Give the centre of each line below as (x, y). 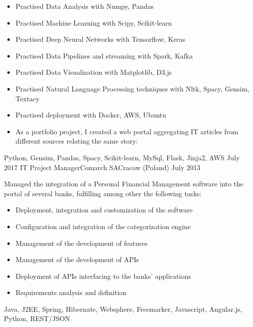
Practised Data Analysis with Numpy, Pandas (84, 6)
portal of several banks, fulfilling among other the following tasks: (103, 193)
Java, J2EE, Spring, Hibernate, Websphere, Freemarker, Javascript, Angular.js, (123, 309)
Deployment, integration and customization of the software (104, 210)
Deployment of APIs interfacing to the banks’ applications (103, 276)
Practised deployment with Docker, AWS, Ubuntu (91, 115)
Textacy (28, 98)
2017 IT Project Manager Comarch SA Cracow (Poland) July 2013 (102, 167)
